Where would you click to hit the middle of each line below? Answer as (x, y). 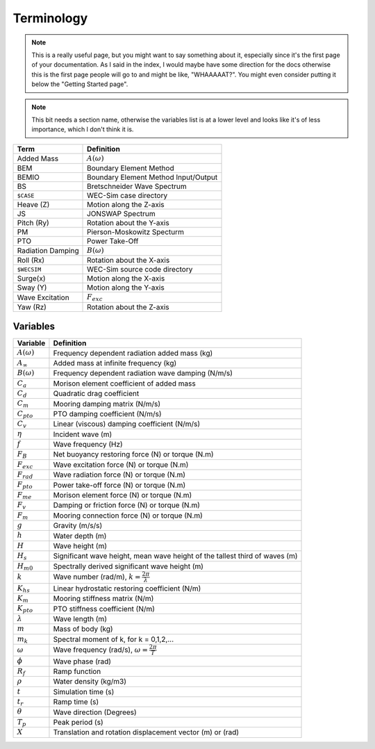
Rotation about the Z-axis (128, 307)
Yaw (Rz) (32, 307)
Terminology (50, 18)
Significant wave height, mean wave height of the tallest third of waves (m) (175, 556)
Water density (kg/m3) (90, 682)
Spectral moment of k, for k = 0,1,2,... (114, 639)
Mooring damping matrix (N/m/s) (107, 404)
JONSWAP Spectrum (121, 214)
